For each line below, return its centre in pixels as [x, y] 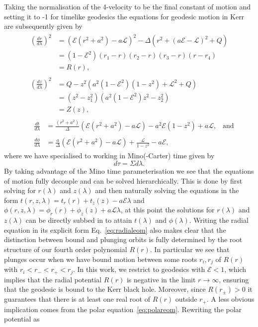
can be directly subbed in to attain [79, 220]
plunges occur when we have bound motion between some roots [101, 259]
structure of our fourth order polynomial [66, 249]
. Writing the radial [219, 220]
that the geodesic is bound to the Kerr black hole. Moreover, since [105, 289]
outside [186, 299]
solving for [20, 190]
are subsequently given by [43, 26]
